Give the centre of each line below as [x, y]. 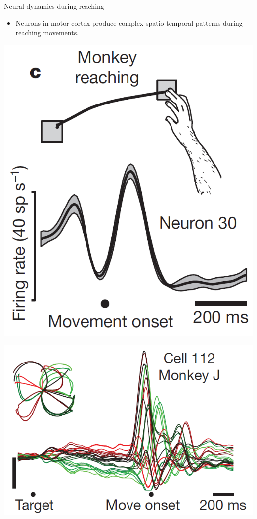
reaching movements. [47, 32]
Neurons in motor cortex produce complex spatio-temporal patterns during [129, 23]
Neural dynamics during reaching [54, 6]
